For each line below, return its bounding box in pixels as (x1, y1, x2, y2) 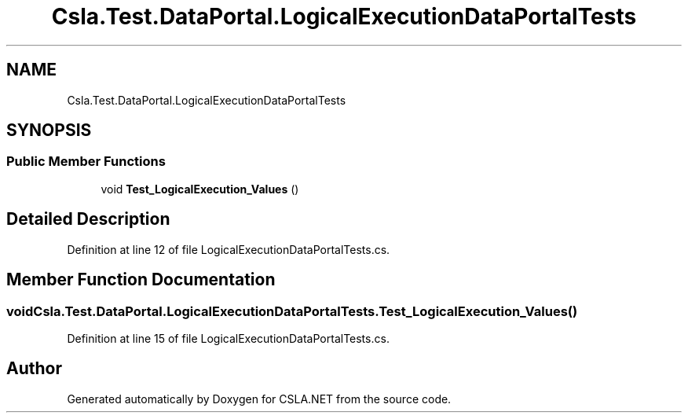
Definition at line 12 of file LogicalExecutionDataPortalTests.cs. (67, 242, 390, 256)
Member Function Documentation (6, 270, 276, 290)
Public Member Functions (6, 153, 166, 170)
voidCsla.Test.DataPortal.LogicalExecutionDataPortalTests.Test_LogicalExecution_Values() (6, 303, 578, 319)
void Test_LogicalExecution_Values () (101, 182, 299, 196)
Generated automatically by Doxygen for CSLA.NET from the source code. (67, 391, 452, 406)
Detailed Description (6, 209, 170, 230)
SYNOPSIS (6, 120, 92, 141)
